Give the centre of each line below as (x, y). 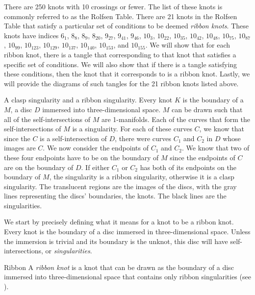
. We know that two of (216, 148)
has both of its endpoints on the (188, 167)
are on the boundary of (39, 167)
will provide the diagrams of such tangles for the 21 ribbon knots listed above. (121, 83)
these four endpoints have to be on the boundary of (81, 157)
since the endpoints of (203, 157)
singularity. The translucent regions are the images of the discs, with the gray (120, 186)
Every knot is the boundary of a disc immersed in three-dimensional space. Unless (127, 232)
